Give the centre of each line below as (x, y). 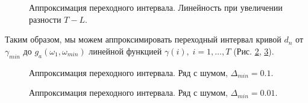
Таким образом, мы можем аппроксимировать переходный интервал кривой (143, 39)
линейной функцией (125, 51)
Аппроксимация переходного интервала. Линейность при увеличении (156, 7)
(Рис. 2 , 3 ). (254, 51)
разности (45, 19)
